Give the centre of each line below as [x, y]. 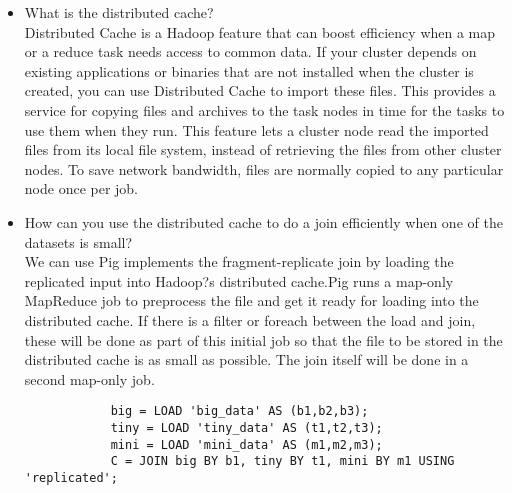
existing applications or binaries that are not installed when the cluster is [249, 70]
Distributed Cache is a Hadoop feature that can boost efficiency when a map [260, 31]
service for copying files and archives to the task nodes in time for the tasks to [264, 109]
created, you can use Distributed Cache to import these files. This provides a [260, 90]
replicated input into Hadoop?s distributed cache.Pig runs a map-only [239, 280]
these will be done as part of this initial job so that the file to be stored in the [263, 339]
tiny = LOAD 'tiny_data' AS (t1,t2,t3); [246, 427]
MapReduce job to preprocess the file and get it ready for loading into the [251, 300]
